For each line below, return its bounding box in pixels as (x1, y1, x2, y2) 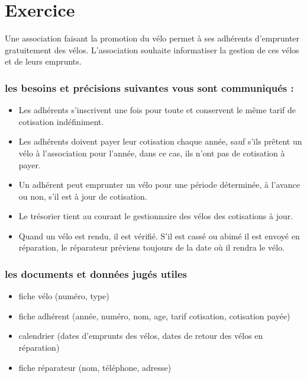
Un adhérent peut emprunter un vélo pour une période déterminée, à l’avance (18, 178, 300, 191)
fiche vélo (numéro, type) (18, 290, 109, 302)
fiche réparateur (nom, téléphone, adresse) (18, 361, 172, 373)
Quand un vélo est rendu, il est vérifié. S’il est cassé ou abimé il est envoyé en (18, 229, 300, 242)
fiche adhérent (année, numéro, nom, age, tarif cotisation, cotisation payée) (18, 309, 290, 322)
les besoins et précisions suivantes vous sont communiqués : (5, 80, 294, 95)
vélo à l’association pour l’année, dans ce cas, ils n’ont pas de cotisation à (18, 146, 285, 159)
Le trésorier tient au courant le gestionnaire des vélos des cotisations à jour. (18, 210, 293, 222)
